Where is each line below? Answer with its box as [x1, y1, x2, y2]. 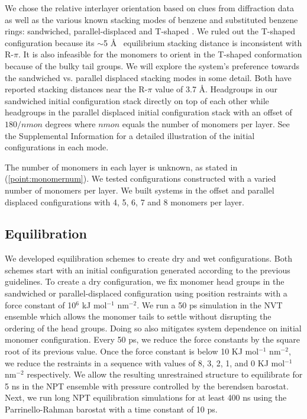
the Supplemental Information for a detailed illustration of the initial [5, 129, 255, 141]
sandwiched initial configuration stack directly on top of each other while [5, 94, 269, 107]
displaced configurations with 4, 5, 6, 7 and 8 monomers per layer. [5, 195, 244, 208]
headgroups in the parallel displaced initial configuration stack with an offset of [5, 106, 292, 118]
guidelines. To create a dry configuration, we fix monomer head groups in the [5, 275, 285, 288]
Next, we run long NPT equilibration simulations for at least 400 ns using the [5, 391, 287, 404]
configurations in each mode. [5, 141, 109, 153]
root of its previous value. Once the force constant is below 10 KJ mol [5, 345, 259, 357]
